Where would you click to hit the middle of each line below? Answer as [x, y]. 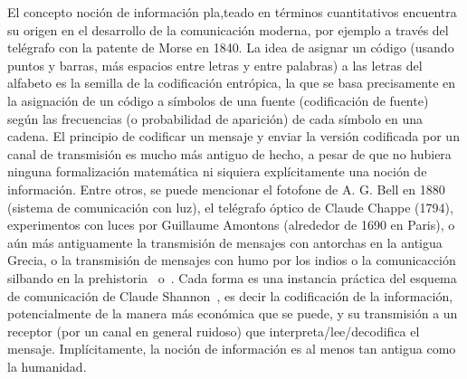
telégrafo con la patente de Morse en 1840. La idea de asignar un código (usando [231, 47]
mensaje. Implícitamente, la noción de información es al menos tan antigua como [232, 349]
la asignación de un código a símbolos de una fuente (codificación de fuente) [218, 100]
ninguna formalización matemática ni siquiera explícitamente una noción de [217, 171]
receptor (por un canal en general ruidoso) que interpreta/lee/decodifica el [214, 331]
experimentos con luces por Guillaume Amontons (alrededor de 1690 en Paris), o [231, 225]
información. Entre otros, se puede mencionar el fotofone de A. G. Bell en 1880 [226, 189]
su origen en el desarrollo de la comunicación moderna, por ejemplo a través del [228, 29]
